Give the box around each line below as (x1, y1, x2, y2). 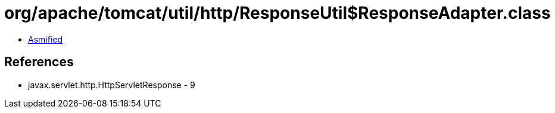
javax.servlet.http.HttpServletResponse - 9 (28, 79, 195, 90)
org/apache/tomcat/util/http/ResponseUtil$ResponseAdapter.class (4, 3, 551, 23)
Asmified (28, 34, 63, 44)
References (4, 54, 74, 70)
